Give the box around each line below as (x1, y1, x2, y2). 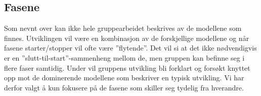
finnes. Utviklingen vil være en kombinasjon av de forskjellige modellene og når (4, 32, 249, 43)
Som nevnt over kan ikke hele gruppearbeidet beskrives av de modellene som (4, 23, 242, 33)
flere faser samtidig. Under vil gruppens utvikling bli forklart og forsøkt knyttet (4, 62, 250, 73)
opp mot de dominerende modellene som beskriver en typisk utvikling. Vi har (4, 72, 244, 83)
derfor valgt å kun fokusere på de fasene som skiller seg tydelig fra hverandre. (4, 82, 244, 92)
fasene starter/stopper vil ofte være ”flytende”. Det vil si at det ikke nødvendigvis (4, 42, 257, 53)
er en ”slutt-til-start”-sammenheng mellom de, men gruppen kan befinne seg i (4, 52, 245, 63)
